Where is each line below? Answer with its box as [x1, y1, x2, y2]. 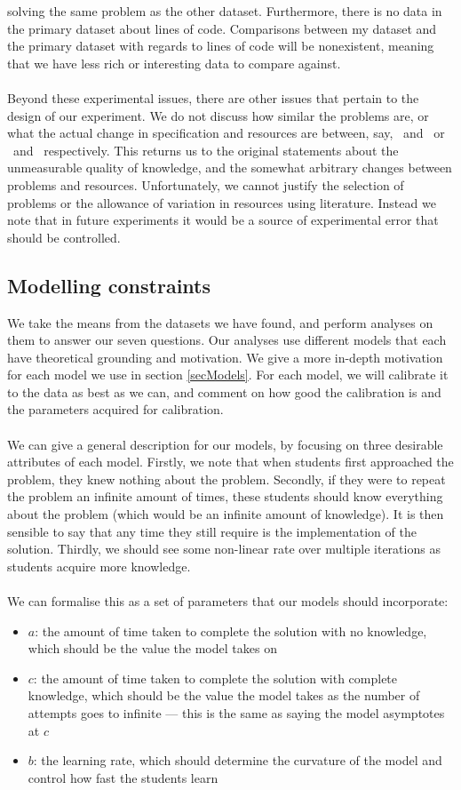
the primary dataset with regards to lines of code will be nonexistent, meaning [7, 36, 434, 55]
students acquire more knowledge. [7, 556, 191, 575]
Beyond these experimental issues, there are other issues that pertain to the [7, 88, 419, 107]
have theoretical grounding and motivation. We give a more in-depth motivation [7, 347, 443, 366]
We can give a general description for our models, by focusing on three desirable [7, 435, 443, 453]
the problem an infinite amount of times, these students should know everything [7, 487, 443, 506]
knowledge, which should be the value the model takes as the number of [28, 686, 420, 705]
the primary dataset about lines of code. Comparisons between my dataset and [7, 19, 437, 37]
